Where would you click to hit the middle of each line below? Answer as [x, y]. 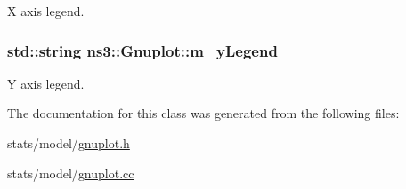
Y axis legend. [46, 83]
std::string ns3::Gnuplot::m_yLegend [142, 50]
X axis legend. [46, 11]
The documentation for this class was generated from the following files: [203, 113]
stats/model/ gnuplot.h [69, 143]
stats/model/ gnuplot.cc [71, 173]
